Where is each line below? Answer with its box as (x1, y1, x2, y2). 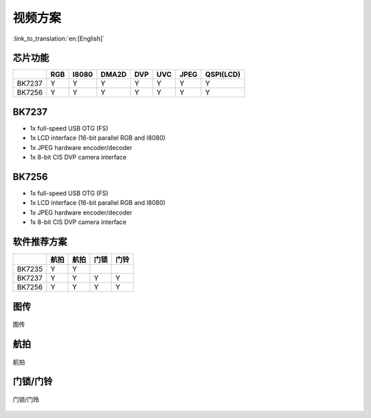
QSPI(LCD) (205, 69, 240, 79)
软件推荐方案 (12, 236, 67, 247)
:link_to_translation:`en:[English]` (12, 34, 105, 43)
